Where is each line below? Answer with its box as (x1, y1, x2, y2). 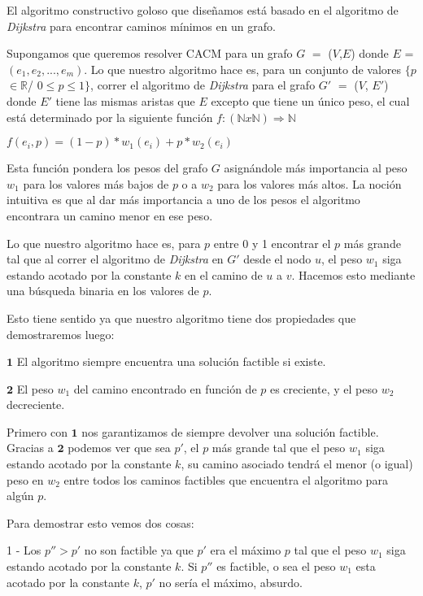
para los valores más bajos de (23, 175, 169, 192)
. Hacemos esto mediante (291, 266, 416, 283)
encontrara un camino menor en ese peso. (7, 207, 213, 224)
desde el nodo (243, 250, 312, 268)
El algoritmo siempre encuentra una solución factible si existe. (16, 353, 326, 370)
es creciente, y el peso (269, 380, 377, 397)
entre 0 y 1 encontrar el (213, 234, 331, 251)
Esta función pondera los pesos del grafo (7, 159, 208, 176)
